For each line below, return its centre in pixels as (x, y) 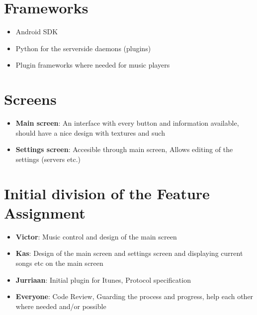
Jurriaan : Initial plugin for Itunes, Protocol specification (103, 279)
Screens (30, 99)
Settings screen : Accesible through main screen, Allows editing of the (124, 149)
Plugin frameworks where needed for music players (93, 65)
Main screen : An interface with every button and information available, (127, 123)
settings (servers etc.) (48, 159)
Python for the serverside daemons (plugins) (83, 48)
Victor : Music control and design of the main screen (96, 236)
